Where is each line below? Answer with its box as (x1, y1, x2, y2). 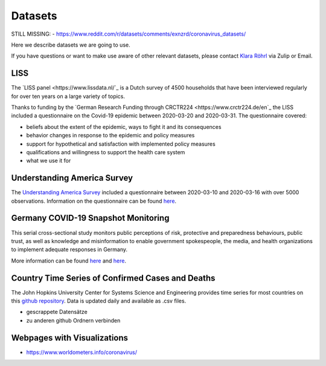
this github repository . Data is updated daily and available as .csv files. (11, 297, 187, 305)
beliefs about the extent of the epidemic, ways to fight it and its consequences (26, 123, 222, 130)
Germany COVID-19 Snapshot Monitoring (11, 213, 170, 223)
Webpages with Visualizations (11, 333, 129, 343)
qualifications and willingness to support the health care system (26, 148, 185, 155)
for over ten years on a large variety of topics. (11, 93, 126, 100)
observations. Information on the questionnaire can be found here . (11, 197, 177, 204)
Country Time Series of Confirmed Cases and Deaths (11, 273, 216, 283)
